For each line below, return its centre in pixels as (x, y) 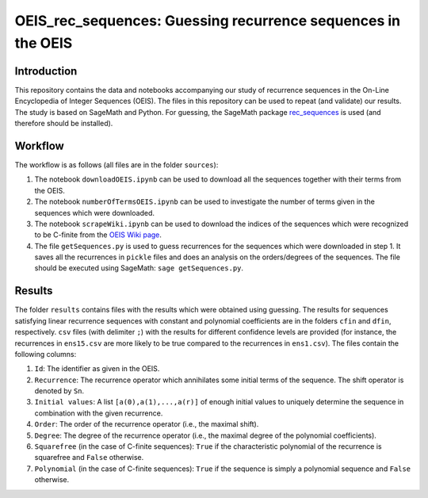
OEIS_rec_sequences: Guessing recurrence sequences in (208, 21)
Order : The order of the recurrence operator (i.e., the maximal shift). (147, 424)
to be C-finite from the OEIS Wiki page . (98, 235)
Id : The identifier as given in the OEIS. (97, 369)
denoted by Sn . (59, 391)
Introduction (46, 71)
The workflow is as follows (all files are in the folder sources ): (117, 165)
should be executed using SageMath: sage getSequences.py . (139, 268)
